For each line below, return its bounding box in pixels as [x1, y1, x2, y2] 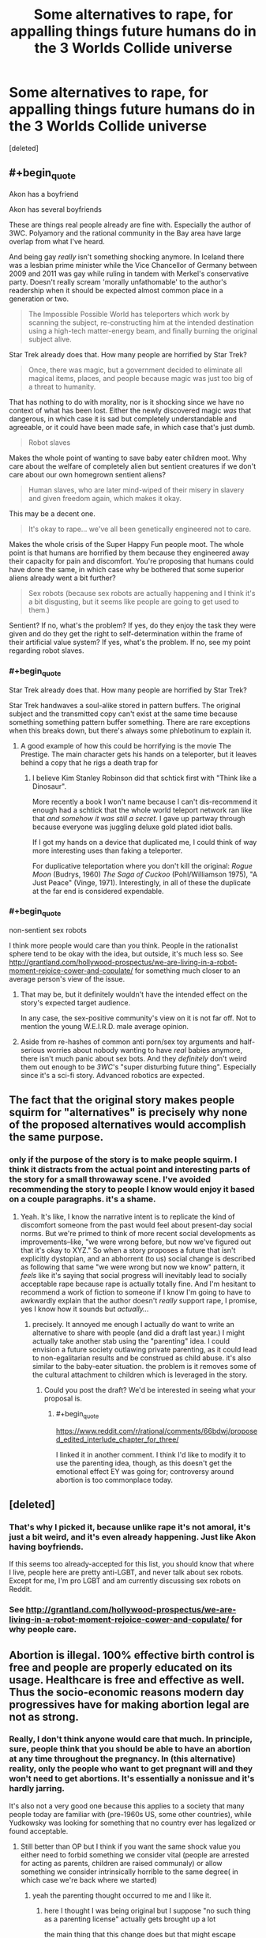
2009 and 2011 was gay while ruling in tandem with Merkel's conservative [9, 269, 249, 278]
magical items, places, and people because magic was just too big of [28, 373, 253, 383]
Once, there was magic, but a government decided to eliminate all [28, 365, 243, 375]
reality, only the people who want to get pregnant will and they [9, 1763, 253, 1774]
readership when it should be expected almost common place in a [9, 285, 223, 295]
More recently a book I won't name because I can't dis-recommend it [32, 797, 257, 806]
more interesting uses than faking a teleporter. [32, 846, 183, 855]
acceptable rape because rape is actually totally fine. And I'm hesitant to [20, 1279, 256, 1288]
